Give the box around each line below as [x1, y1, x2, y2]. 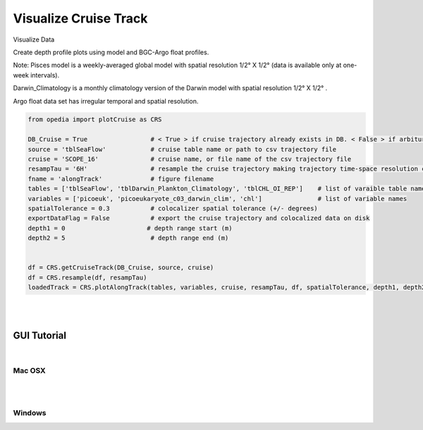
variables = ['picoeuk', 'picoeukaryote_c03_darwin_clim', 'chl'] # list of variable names [27, 195, 407, 202]
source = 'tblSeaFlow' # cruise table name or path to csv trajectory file [27, 145, 337, 153]
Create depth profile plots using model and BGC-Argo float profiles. [13, 48, 209, 56]
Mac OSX [13, 366, 46, 376]
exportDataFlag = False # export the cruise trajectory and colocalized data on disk [27, 214, 370, 222]
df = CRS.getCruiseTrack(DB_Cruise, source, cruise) [27, 264, 214, 271]
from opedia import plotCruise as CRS [27, 116, 162, 123]
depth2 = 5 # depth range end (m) [27, 234, 229, 242]
